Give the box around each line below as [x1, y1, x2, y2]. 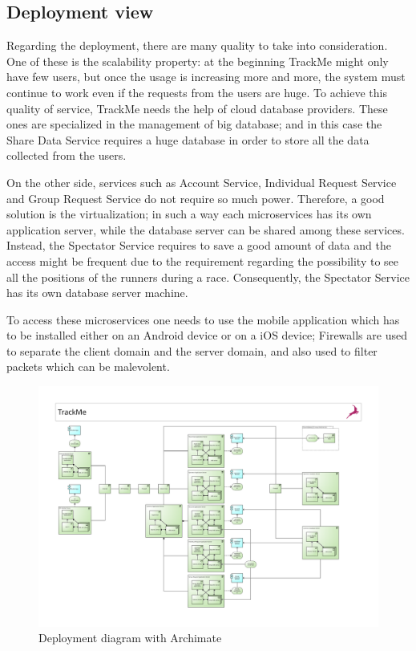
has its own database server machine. [6, 284, 188, 301]
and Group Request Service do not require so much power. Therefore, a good [6, 189, 385, 206]
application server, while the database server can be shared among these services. [6, 221, 405, 238]
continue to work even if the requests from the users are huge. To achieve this [6, 83, 387, 100]
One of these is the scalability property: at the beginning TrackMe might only [6, 52, 389, 69]
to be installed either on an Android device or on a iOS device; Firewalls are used [6, 327, 407, 344]
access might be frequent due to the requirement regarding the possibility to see [6, 252, 398, 269]
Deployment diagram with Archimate [38, 629, 222, 646]
